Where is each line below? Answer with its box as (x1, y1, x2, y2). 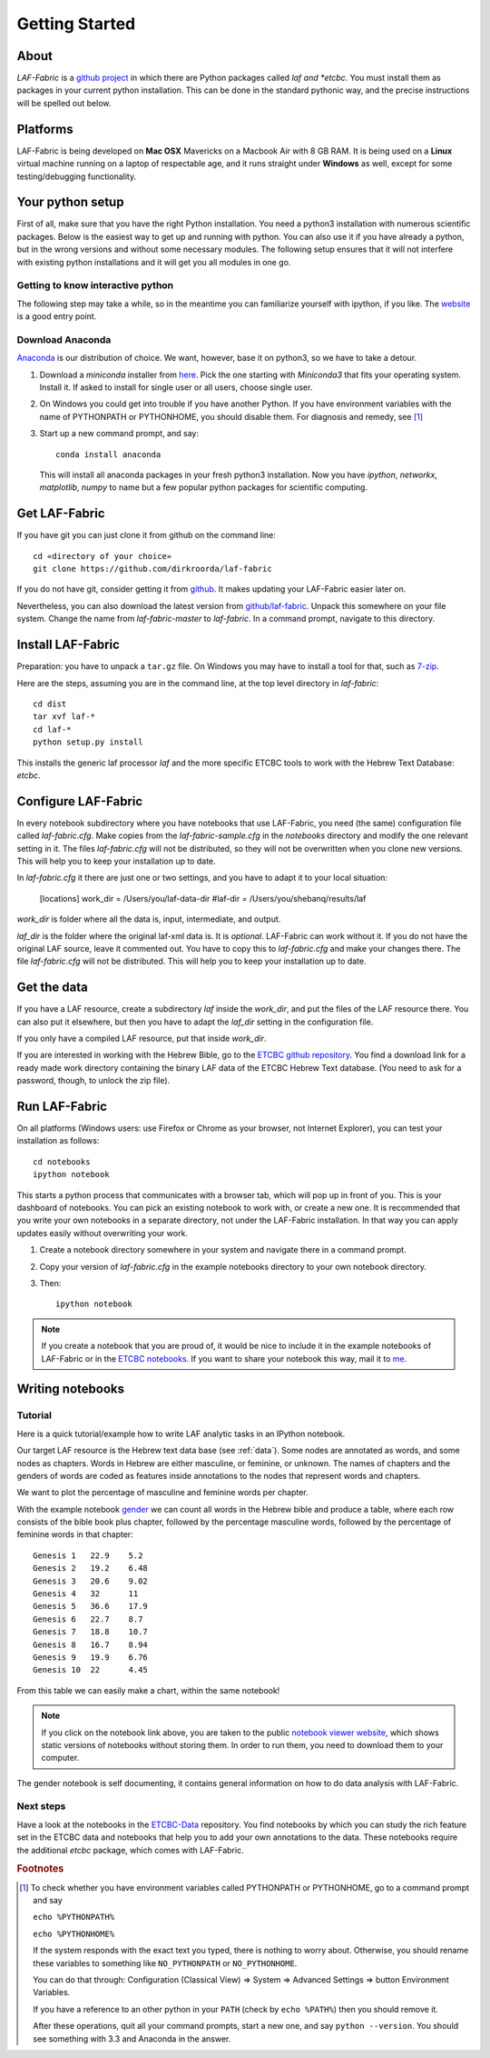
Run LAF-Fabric (16, 1099, 108, 1114)
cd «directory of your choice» (33, 551, 172, 561)
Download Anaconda (16, 333, 112, 345)
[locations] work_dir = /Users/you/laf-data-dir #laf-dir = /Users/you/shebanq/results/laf (39, 893, 367, 904)
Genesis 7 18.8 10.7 (33, 1627, 149, 1637)
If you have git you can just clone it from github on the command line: (16, 530, 277, 541)
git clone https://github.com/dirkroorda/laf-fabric (33, 564, 272, 574)
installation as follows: (16, 1135, 100, 1146)
